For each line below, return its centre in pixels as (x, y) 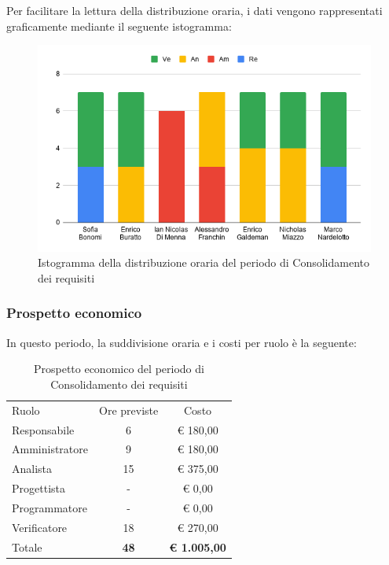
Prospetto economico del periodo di (119, 369)
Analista (32, 469)
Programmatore (50, 507)
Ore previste (129, 410)
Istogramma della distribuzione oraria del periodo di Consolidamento (204, 262)
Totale (27, 547)
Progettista (39, 488)
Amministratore (50, 449)
